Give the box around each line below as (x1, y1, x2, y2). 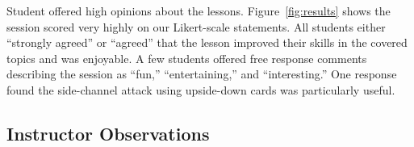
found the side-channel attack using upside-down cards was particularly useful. (6, 81, 395, 98)
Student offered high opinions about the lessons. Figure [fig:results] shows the (6, 2, 391, 19)
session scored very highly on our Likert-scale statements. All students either (6, 18, 386, 35)
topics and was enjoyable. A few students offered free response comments (6, 49, 367, 66)
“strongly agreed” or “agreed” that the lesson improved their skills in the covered (6, 34, 408, 51)
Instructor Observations (6, 120, 210, 145)
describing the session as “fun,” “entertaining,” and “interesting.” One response (6, 65, 397, 82)
